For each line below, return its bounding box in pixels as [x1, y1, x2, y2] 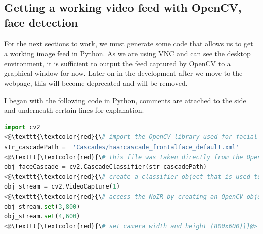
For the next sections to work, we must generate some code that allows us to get [4, 38, 253, 49]
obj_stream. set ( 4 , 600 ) [4, 213, 80, 220]
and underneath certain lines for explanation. [4, 105, 144, 115]
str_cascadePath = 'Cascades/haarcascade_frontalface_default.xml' [4, 143, 240, 151]
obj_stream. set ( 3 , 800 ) [4, 203, 80, 210]
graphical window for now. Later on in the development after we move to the [4, 68, 243, 78]
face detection [4, 14, 78, 30]
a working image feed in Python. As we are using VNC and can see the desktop [4, 48, 251, 59]
